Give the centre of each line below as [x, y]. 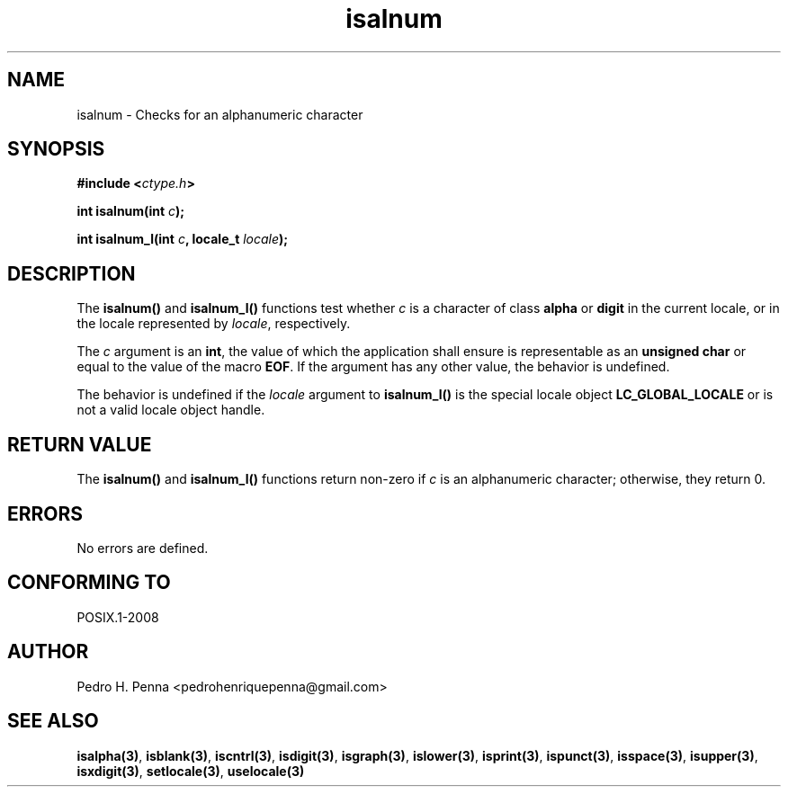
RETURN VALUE [80, 444]
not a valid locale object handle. [171, 410]
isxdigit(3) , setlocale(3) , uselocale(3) [191, 771]
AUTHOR [48, 652]
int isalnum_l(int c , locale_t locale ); [183, 239]
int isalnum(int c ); [131, 211]
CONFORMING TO [89, 583]
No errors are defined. [143, 548]
